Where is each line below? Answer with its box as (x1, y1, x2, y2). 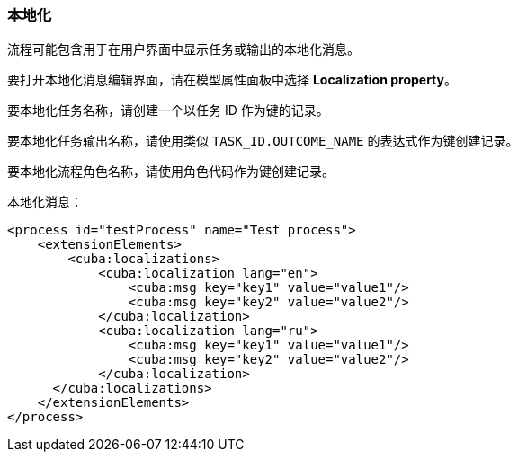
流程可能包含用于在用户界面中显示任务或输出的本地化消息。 (7, 41, 360, 57)
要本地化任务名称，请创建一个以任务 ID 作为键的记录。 (7, 102, 329, 119)
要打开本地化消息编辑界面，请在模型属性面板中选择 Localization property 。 (7, 72, 457, 88)
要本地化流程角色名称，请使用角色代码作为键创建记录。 (7, 163, 335, 180)
